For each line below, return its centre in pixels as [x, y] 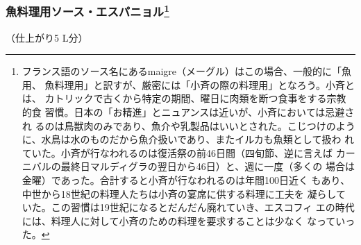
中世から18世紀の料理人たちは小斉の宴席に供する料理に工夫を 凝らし [179, 193]
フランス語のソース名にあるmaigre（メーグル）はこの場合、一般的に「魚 [187, 71]
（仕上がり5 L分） [47, 37]
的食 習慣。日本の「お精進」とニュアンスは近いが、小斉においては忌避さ [188, 112]
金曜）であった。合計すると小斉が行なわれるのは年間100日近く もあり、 [186, 180]
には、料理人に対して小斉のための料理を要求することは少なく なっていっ [188, 220]
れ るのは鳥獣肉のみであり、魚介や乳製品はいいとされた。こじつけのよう [188, 125]
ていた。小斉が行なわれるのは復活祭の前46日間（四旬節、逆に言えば [177, 152]
